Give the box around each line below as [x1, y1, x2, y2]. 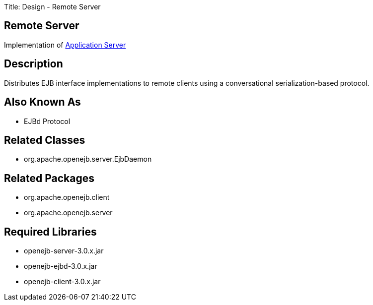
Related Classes [4, 133, 85, 146]
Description [4, 58, 63, 70]
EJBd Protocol [24, 117, 71, 125]
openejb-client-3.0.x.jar [24, 277, 101, 286]
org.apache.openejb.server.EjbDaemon [24, 155, 152, 164]
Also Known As [4, 96, 81, 109]
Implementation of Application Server [4, 40, 126, 49]
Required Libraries [4, 225, 97, 238]
